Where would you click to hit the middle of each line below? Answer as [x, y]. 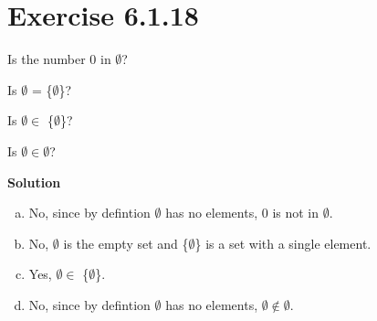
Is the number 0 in [59, 59]
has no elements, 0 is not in [242, 213]
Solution [34, 182]
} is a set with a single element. [283, 243]
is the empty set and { [126, 243]
